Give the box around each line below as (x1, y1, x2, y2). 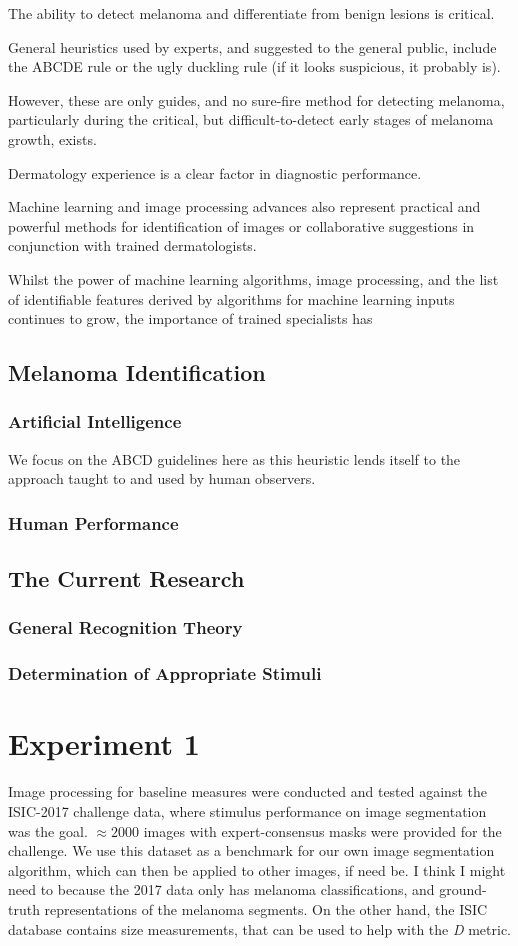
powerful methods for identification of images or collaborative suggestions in (8, 215, 475, 236)
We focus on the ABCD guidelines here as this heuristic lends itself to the (8, 448, 461, 469)
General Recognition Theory (8, 615, 243, 640)
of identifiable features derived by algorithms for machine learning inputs (8, 288, 455, 309)
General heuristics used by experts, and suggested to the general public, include (8, 36, 497, 57)
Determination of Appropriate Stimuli (8, 661, 322, 686)
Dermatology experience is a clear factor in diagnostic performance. (8, 162, 422, 183)
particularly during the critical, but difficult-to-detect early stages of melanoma (8, 109, 494, 130)
